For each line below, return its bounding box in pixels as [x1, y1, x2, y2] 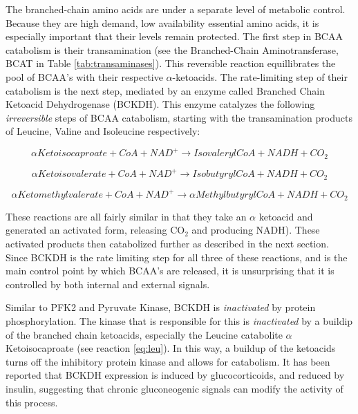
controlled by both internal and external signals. [6, 276, 210, 291]
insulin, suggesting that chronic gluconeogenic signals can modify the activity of [6, 381, 343, 395]
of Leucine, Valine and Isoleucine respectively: [6, 124, 200, 138]
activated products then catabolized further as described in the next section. [6, 236, 329, 250]
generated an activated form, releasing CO [6, 223, 185, 237]
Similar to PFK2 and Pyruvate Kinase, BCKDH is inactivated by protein [6, 300, 316, 314]
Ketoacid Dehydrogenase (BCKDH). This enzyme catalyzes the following [6, 97, 315, 111]
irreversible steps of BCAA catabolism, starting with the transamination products [6, 110, 352, 124]
